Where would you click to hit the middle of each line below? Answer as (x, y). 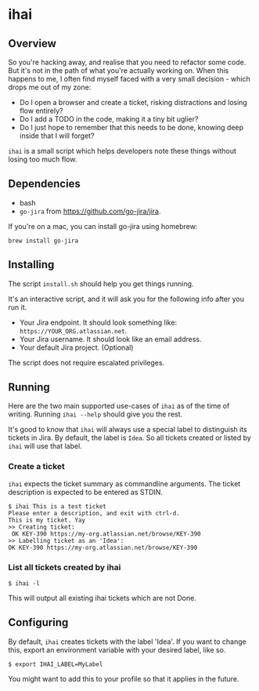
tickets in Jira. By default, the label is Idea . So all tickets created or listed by (130, 438)
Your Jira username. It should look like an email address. (110, 339)
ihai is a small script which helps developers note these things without (122, 151)
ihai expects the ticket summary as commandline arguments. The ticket (124, 483)
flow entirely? (41, 111)
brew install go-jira (43, 241)
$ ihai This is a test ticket (58, 506)
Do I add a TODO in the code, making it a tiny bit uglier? (109, 119)
